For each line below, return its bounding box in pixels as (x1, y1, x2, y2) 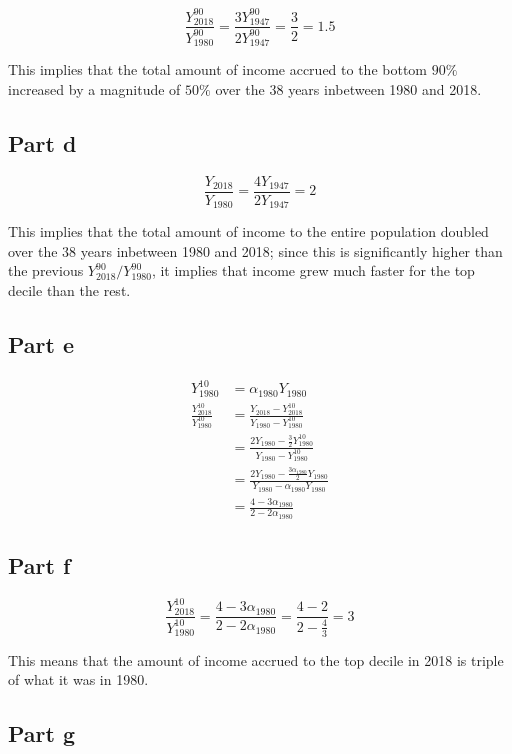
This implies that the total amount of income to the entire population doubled (8, 221, 489, 242)
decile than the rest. (8, 280, 131, 301)
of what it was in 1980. (8, 669, 149, 690)
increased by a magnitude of (8, 78, 181, 99)
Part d (8, 127, 77, 158)
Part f (8, 550, 71, 581)
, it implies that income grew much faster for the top (151, 260, 475, 281)
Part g (8, 718, 76, 749)
